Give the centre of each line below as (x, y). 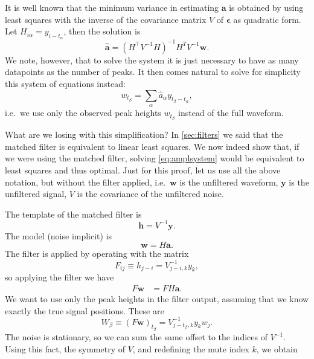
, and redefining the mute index (191, 348)
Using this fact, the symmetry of (65, 348)
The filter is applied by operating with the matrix (97, 254)
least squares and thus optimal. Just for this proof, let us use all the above (143, 170)
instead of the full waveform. (231, 113)
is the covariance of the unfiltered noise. (150, 194)
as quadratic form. (267, 19)
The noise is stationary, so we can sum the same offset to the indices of (136, 337)
